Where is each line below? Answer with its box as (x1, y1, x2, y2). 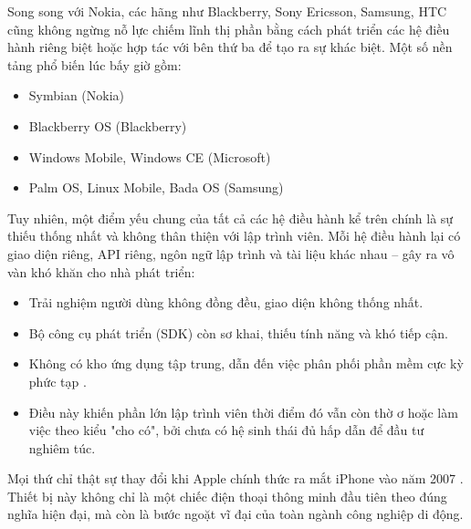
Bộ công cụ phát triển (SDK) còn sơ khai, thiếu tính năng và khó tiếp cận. (28, 323, 448, 342)
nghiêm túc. (28, 438, 96, 457)
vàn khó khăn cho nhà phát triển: (7, 262, 195, 281)
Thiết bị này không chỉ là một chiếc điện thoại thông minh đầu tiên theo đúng (7, 486, 447, 505)
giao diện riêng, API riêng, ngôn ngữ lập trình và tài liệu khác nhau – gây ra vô (7, 244, 455, 263)
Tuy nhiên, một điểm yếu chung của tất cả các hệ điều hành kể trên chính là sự (7, 208, 454, 227)
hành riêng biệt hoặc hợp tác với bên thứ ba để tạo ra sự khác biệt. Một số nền (7, 37, 453, 57)
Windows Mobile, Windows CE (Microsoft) (28, 147, 271, 166)
